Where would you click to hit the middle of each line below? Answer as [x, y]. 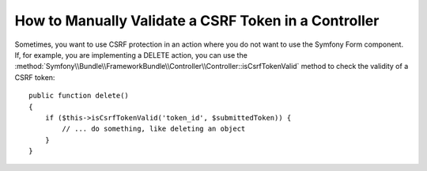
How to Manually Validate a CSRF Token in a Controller [197, 21]
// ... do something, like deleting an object [154, 129]
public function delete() [79, 96]
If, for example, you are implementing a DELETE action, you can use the [131, 55]
